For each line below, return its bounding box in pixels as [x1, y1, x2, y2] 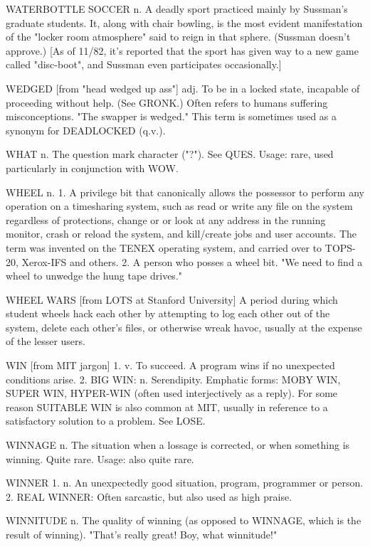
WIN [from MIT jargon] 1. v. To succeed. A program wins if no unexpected [6, 358, 335, 373]
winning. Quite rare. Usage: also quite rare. [6, 451, 194, 466]
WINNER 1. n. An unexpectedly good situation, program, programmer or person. [6, 475, 364, 490]
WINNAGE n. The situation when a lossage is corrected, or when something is [6, 437, 350, 452]
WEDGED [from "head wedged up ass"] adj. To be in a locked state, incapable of [6, 80, 360, 95]
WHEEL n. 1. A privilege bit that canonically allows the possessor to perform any [6, 184, 364, 199]
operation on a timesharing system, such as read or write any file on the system [6, 198, 353, 213]
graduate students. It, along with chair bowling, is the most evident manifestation [6, 15, 363, 30]
